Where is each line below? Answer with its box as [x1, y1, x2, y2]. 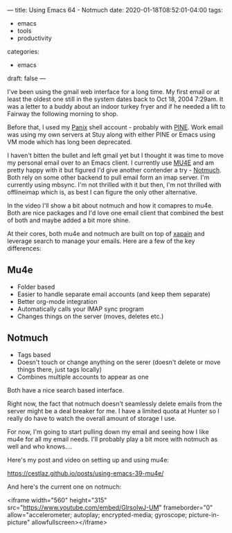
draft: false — [7, 74, 46, 82]
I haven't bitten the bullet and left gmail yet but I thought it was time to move [7, 152, 224, 159]
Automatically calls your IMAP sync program [17, 305, 144, 313]
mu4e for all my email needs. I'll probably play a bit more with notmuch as [7, 435, 218, 443]
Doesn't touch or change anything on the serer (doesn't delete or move [17, 358, 221, 366]
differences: [7, 244, 42, 252]
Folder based [17, 282, 55, 291]
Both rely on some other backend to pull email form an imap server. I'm [7, 173, 210, 181]
